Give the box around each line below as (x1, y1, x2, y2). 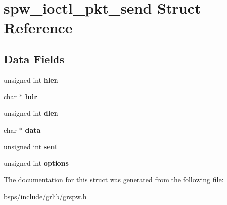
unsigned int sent (4, 141, 58, 152)
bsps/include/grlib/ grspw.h (4, 191, 87, 201)
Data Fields (4, 51, 65, 66)
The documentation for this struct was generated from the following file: (4, 174, 224, 185)
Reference (4, 17, 73, 38)
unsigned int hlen (4, 74, 58, 85)
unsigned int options (4, 157, 69, 168)
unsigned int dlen (4, 107, 58, 118)
